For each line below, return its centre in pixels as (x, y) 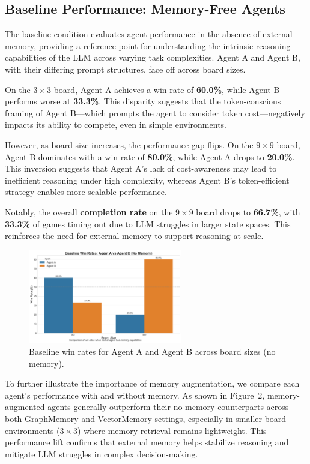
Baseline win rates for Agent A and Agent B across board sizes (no (152, 351)
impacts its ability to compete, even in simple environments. (116, 125)
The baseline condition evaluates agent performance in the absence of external (149, 34)
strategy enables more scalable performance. (86, 192)
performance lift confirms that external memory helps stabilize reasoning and (147, 442)
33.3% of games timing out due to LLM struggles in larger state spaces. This (148, 224)
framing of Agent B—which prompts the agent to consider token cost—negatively (155, 113)
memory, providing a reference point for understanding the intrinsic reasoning (148, 45)
